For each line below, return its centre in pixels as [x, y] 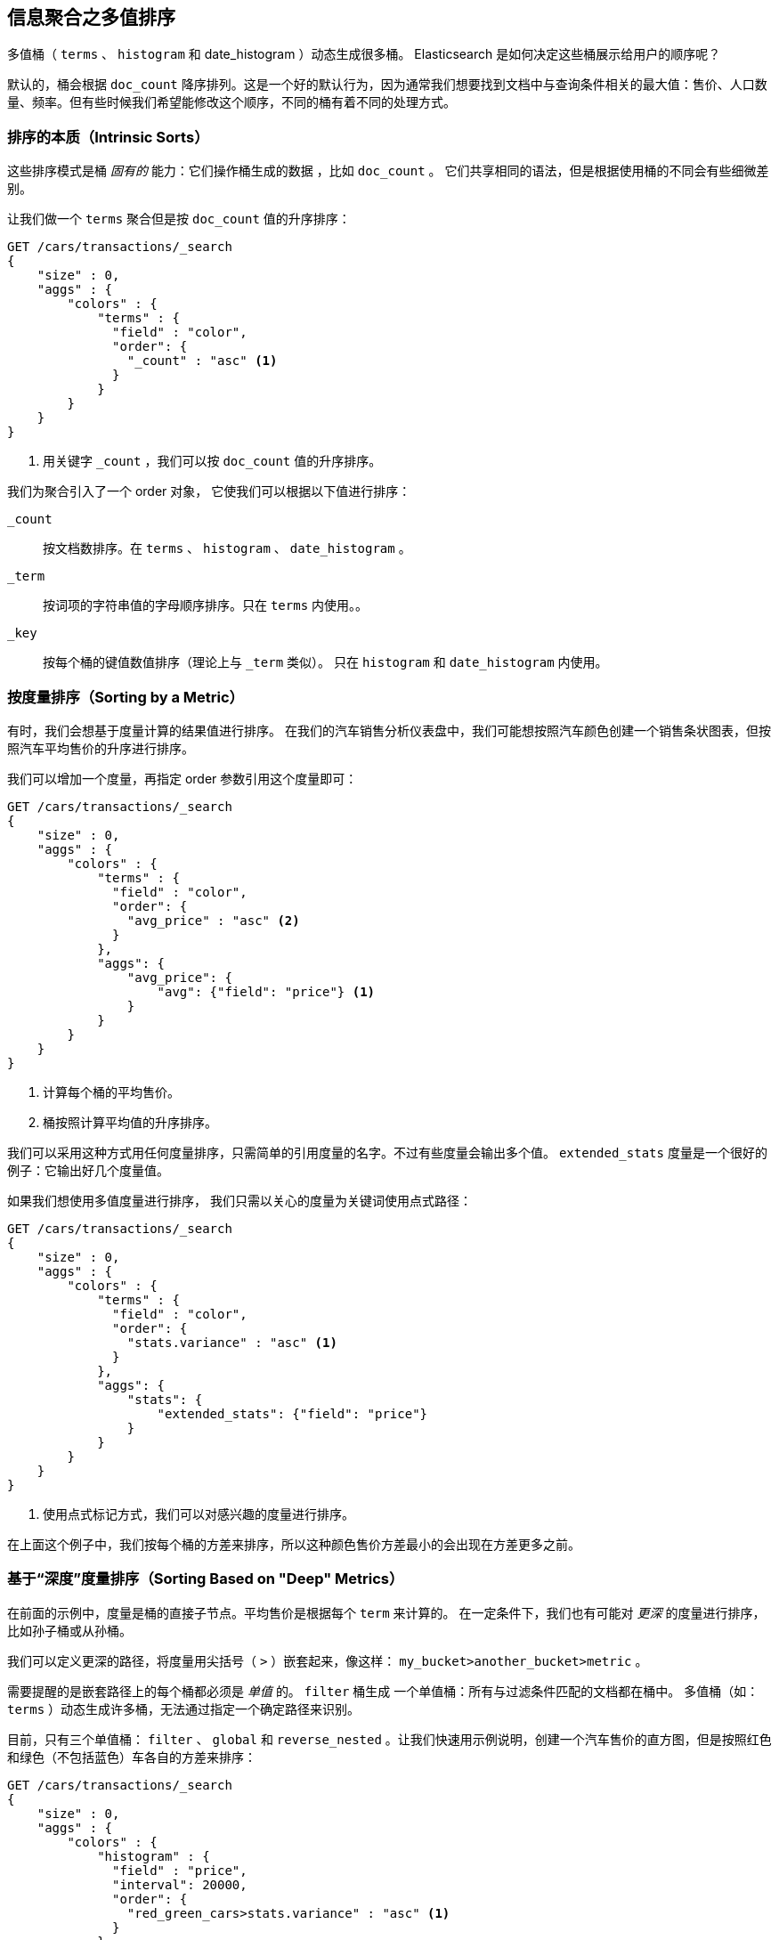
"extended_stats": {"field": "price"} [292, 1413]
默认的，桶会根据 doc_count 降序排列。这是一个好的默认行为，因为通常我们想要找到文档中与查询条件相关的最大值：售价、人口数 [387, 85]
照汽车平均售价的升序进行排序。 [101, 748]
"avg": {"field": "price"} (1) [266, 991]
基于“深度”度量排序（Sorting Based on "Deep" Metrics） [206, 1579]
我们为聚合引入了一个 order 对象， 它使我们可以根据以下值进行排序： [209, 491]
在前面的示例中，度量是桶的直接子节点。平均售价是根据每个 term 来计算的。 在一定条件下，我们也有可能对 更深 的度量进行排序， [386, 1612]
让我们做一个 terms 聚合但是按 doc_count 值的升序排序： [179, 219]
